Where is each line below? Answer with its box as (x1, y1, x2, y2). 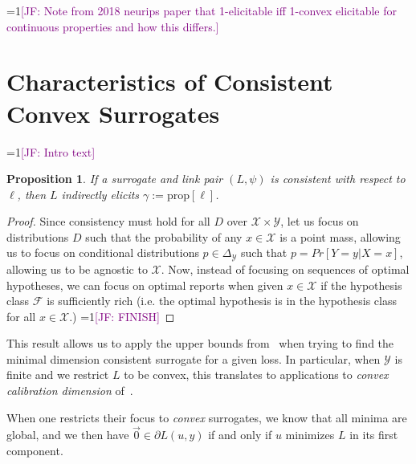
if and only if (208, 426, 272, 443)
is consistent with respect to (270, 170, 406, 187)
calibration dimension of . (6, 382, 133, 399)
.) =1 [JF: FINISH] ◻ (69, 307, 175, 324)
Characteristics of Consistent (6, 65, 333, 98)
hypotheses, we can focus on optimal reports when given (6, 276, 283, 293)
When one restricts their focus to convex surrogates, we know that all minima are (6, 409, 407, 425)
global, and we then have (6, 426, 129, 443)
